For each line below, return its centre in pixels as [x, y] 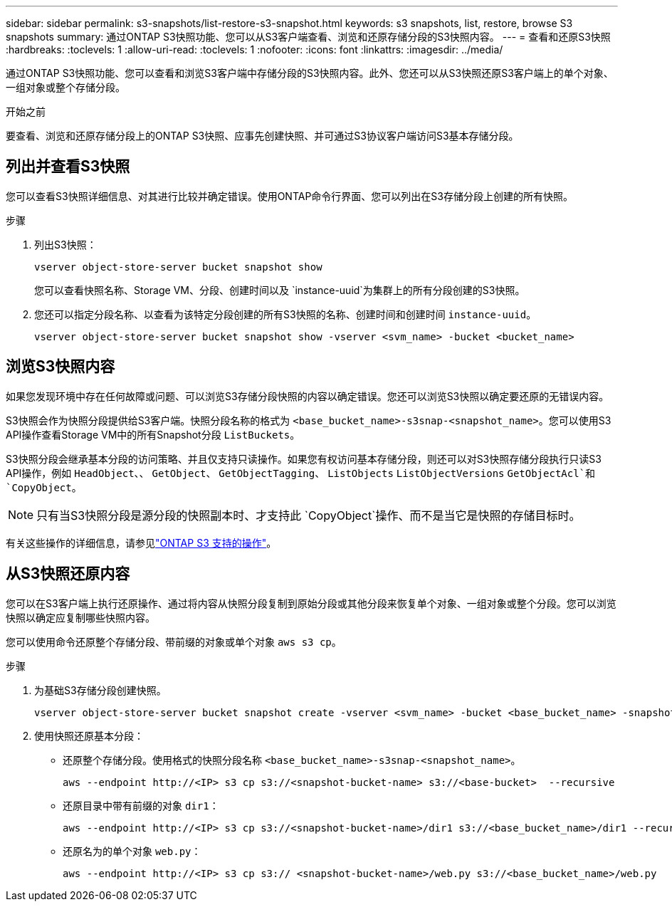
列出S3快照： [65, 244]
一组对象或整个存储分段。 [65, 87]
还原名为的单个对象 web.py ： [132, 851]
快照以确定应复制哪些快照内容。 [80, 617]
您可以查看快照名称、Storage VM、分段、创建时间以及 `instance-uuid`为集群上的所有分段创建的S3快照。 [280, 290]
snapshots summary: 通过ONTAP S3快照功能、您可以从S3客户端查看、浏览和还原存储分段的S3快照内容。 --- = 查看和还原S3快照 [308, 37]
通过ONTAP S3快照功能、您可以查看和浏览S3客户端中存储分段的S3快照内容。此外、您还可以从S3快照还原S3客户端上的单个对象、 [310, 73]
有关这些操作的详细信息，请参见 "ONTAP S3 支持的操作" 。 [141, 542]
